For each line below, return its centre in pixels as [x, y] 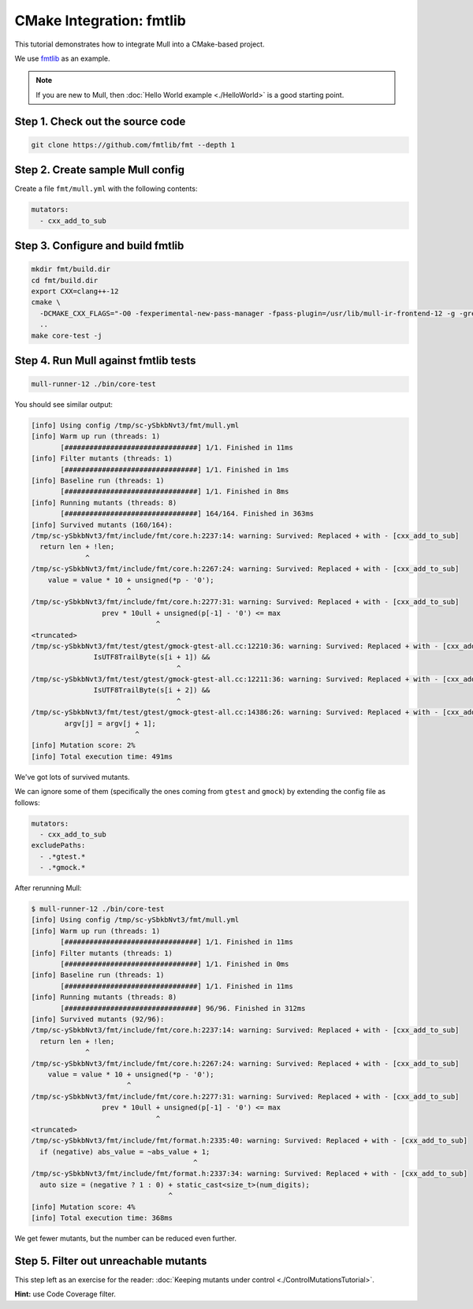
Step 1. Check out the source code [100, 121]
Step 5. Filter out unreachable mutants [111, 1261]
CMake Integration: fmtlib [101, 21]
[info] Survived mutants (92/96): [98, 1019]
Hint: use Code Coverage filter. [65, 1294]
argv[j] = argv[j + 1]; [110, 723]
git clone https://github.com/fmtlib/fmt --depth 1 [133, 145]
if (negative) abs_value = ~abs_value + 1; [125, 1152]
